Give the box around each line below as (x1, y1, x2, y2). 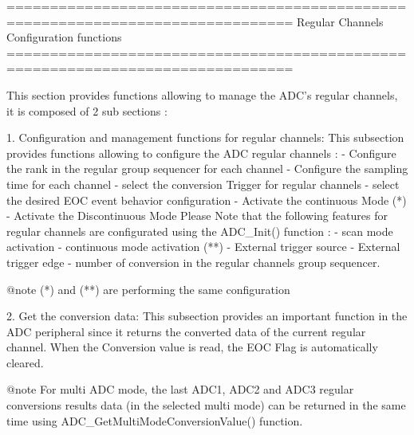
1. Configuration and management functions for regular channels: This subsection (6, 129, 404, 146)
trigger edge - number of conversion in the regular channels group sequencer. (6, 253, 380, 270)
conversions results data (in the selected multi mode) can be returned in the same (6, 397, 406, 413)
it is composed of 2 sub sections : (6, 102, 168, 119)
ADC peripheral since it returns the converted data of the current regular (6, 323, 366, 339)
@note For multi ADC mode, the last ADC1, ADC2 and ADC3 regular (6, 381, 354, 398)
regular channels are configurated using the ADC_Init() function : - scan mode (6, 222, 393, 239)
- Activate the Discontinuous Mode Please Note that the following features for (6, 207, 388, 224)
